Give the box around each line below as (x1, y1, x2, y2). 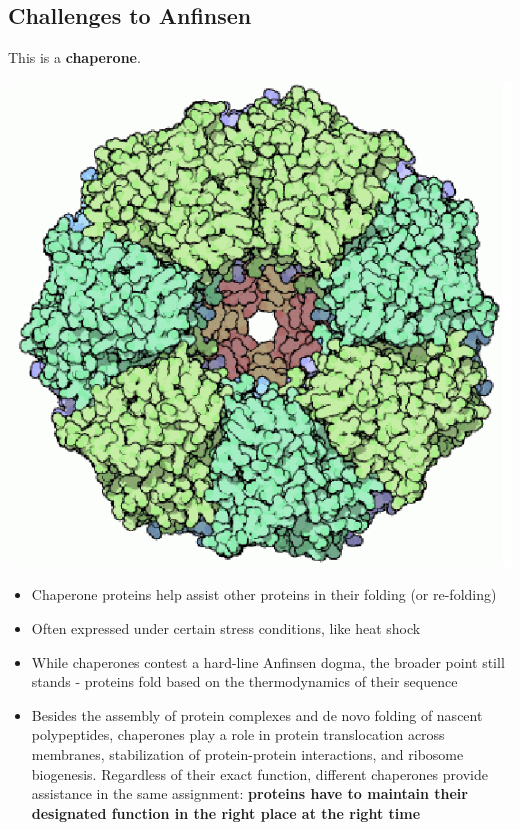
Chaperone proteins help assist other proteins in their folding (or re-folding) (31, 584, 497, 605)
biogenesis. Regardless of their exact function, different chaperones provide (31, 763, 488, 784)
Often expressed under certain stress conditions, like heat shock (31, 617, 421, 638)
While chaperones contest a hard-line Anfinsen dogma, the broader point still (31, 651, 505, 672)
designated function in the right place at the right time (31, 802, 421, 823)
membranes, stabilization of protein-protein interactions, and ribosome (31, 743, 464, 764)
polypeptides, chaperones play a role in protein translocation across (31, 724, 445, 745)
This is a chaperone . (8, 47, 141, 68)
